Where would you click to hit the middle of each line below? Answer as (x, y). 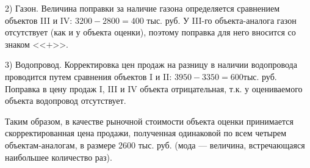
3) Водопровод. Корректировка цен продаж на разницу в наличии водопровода (151, 64)
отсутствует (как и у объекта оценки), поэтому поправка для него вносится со (150, 32)
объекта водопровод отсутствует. (66, 100)
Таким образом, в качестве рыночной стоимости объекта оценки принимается (149, 121)
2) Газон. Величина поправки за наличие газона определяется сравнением (142, 8)
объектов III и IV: (39, 20)
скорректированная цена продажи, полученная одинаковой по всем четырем (146, 133)
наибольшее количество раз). (59, 157)
